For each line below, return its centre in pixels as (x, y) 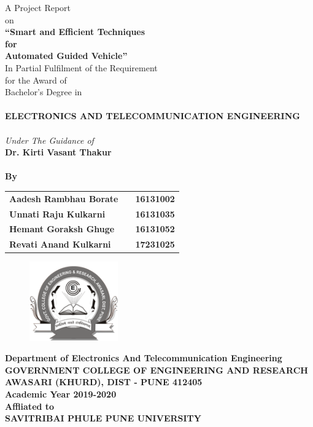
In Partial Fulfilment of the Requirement (81, 67)
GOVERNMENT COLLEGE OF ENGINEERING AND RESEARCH (156, 370)
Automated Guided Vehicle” (66, 56)
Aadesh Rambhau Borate (64, 198)
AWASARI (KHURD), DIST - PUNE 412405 (104, 382)
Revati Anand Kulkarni (60, 244)
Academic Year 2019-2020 (61, 394)
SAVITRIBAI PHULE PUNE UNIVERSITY (103, 418)
